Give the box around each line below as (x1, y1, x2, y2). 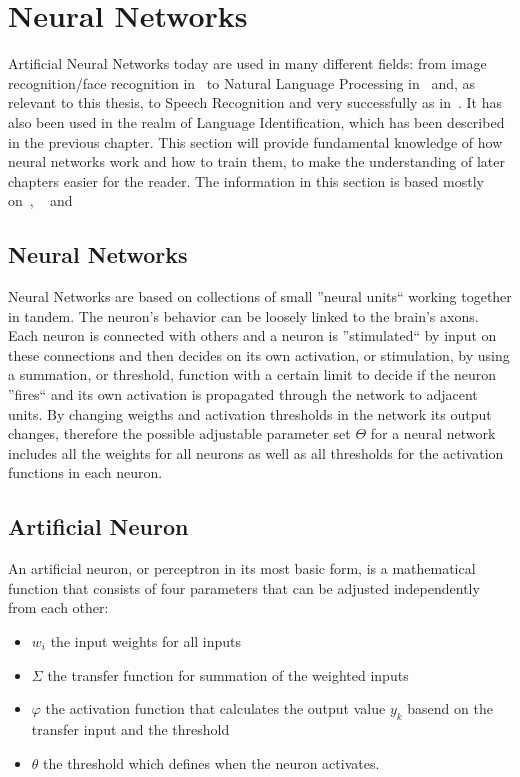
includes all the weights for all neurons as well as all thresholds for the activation (8, 442, 504, 463)
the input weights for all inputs (50, 631, 242, 651)
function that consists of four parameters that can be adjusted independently (8, 577, 480, 598)
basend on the (407, 698, 493, 719)
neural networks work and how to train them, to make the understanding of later (8, 151, 506, 172)
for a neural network (370, 423, 496, 444)
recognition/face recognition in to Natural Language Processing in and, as (8, 72, 476, 93)
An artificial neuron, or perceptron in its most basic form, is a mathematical (8, 558, 476, 579)
